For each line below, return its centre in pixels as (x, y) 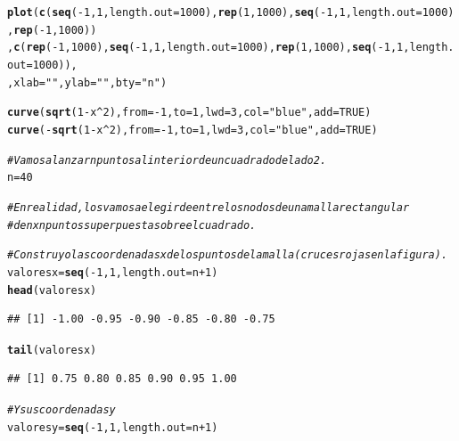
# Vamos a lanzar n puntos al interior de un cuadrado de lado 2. (167, 160)
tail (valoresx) (52, 350)
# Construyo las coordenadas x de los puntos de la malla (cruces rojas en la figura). (228, 255)
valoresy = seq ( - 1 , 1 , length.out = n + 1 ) (113, 427)
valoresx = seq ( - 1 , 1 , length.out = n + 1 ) (113, 272)
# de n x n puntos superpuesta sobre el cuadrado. (132, 225)
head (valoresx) (52, 290)
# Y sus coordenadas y (61, 410)
